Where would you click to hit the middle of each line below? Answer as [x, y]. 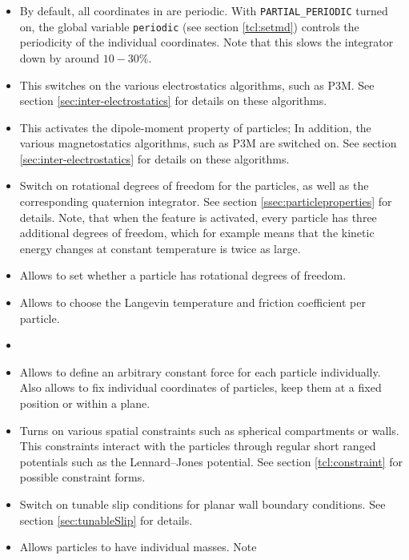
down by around [60, 57]
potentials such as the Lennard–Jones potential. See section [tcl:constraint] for [211, 461]
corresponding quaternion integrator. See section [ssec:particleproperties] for [206, 201]
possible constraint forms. [82, 477]
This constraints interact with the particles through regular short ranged [198, 446]
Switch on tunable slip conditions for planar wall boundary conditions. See [202, 504]
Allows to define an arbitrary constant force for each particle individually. [200, 371]
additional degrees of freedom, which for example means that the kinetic [197, 233]
